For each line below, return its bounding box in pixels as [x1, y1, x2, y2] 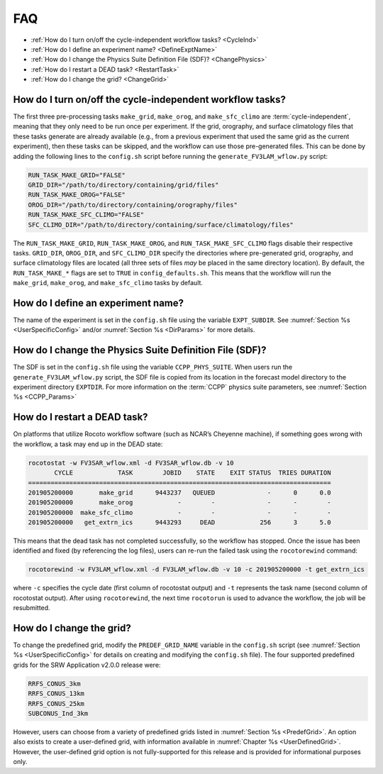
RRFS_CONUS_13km [28, 690, 85, 698]
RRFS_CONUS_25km [28, 700, 85, 707]
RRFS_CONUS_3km [28, 680, 81, 687]
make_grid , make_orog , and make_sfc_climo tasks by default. [13, 279, 204, 287]
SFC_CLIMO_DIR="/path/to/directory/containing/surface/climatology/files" [28, 221, 294, 228]
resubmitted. [13, 604, 50, 612]
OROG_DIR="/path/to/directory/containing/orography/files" [28, 201, 238, 209]
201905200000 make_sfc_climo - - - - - [28, 508, 331, 516]
